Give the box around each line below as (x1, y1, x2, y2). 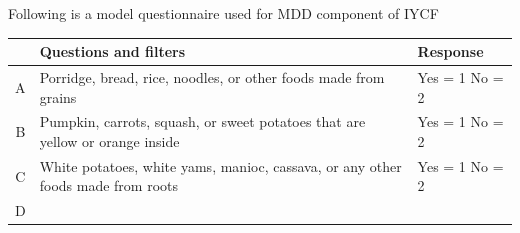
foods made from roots (39, 175, 178, 196)
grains (39, 86, 77, 107)
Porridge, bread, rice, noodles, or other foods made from (39, 66, 385, 87)
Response (417, 41, 484, 62)
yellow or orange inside (39, 130, 180, 151)
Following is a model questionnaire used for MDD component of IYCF (8, 3, 439, 23)
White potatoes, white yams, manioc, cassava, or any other (39, 155, 402, 176)
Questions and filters (39, 41, 186, 62)
